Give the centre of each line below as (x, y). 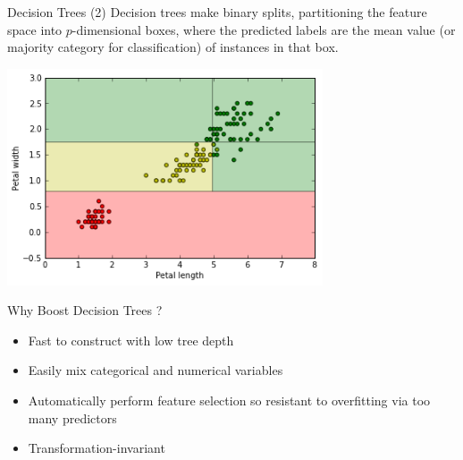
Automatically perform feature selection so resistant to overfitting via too (229, 400)
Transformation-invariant (97, 448)
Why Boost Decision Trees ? (85, 310)
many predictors (72, 417)
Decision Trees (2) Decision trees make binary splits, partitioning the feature (217, 12)
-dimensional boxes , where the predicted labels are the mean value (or (264, 29)
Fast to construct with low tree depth (131, 340)
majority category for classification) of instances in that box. (173, 47)
